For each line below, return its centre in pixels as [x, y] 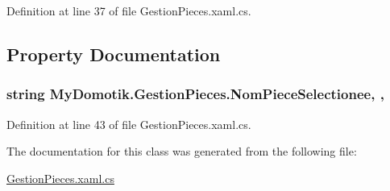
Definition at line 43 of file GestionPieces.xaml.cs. [129, 124]
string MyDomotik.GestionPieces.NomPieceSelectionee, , [195, 94]
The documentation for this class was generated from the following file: [182, 151]
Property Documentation [114, 54]
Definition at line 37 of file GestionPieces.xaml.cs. [129, 10]
